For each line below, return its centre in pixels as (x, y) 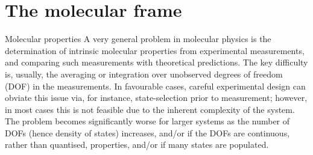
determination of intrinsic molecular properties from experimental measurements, (155, 50)
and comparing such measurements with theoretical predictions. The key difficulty (156, 62)
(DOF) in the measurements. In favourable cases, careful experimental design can (155, 86)
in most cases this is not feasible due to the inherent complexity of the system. (150, 109)
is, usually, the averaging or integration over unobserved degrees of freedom (144, 74)
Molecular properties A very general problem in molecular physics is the (138, 39)
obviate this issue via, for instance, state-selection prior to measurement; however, (156, 98)
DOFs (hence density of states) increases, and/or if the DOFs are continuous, (147, 132)
